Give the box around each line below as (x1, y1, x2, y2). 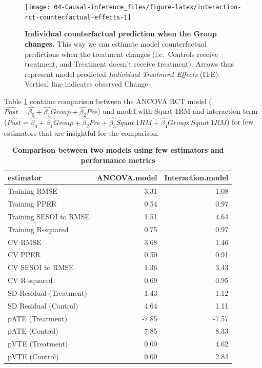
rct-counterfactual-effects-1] (25, 13, 131, 21)
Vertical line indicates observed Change (25, 78, 148, 89)
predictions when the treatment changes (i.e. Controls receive (25, 48, 218, 59)
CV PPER (8, 249, 41, 260)
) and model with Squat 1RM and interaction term (97, 106, 258, 116)
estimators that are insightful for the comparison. (4, 127, 159, 138)
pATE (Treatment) (8, 313, 68, 323)
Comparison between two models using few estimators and (12, 145, 224, 155)
